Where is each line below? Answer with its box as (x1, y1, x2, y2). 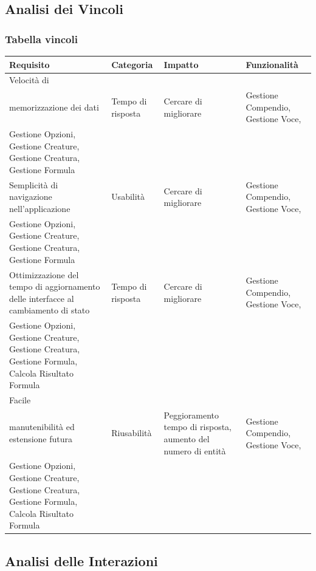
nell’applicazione (9, 202, 70, 215)
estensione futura (9, 432, 73, 445)
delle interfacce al (9, 292, 74, 304)
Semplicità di (9, 178, 58, 191)
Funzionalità (246, 58, 298, 70)
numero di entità (163, 444, 226, 457)
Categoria (111, 58, 153, 70)
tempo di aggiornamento (9, 280, 100, 293)
